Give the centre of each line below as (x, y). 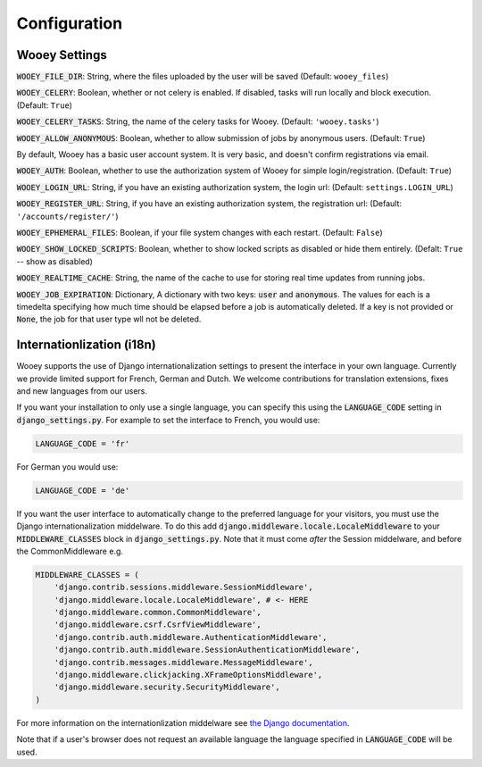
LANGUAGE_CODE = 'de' (83, 490)
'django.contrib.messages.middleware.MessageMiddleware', (183, 662)
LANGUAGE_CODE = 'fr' (83, 443)
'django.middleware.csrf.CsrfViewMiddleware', (158, 625)
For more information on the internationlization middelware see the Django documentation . (183, 722)
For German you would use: (67, 467)
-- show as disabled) (55, 261)
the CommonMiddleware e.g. (70, 551)
